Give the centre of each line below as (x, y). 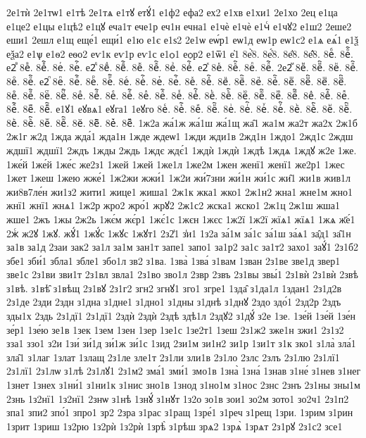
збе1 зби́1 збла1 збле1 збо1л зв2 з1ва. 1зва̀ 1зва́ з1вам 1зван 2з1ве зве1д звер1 (173, 260)
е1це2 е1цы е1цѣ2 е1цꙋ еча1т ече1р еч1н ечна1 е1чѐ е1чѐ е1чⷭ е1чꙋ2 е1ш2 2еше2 (179, 26)
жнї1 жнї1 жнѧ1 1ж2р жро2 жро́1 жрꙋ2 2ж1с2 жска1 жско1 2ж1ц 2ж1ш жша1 (173, 205)
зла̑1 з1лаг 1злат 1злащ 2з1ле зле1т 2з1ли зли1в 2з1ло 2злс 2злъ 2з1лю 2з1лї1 (173, 357)
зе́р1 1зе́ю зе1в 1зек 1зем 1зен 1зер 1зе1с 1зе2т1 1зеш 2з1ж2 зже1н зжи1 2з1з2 (175, 329)
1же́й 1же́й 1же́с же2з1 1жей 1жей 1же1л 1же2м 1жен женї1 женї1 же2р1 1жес (176, 164)
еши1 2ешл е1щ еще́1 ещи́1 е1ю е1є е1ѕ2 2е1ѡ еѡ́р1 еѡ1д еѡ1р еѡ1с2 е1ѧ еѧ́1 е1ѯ (183, 40)
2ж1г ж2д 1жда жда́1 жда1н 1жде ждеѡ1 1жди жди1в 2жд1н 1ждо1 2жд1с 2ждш (180, 136)
